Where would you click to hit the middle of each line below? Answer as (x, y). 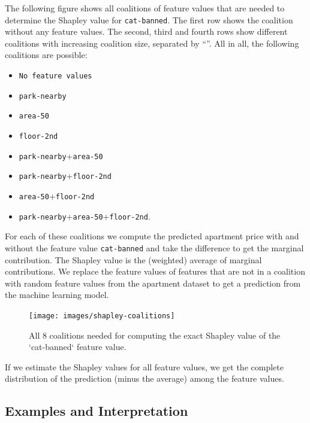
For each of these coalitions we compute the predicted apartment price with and (152, 236)
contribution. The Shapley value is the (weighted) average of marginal (133, 259)
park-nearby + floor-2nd (65, 176)
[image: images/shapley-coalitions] (102, 316)
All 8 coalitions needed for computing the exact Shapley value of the (155, 335)
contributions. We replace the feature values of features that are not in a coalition (155, 271)
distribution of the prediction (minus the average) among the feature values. (145, 378)
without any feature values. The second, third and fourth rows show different (146, 31)
